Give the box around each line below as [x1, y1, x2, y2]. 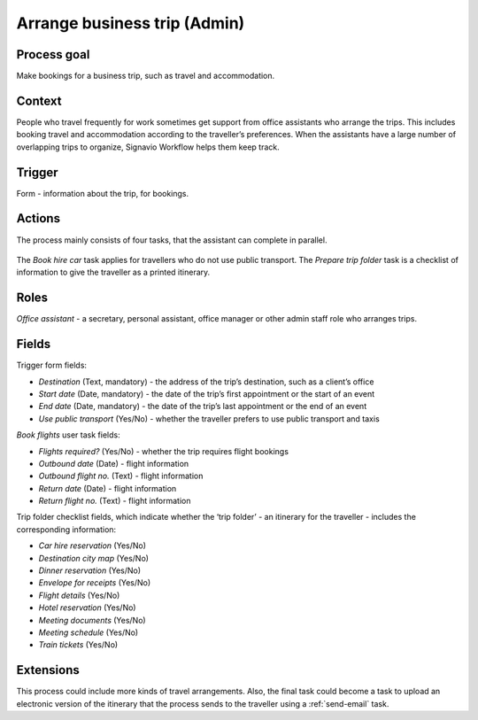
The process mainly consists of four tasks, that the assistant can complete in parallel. [16, 235, 328, 245]
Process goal [16, 47, 90, 62]
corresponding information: [16, 523, 117, 535]
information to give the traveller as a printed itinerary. [16, 267, 211, 278]
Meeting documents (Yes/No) [38, 615, 146, 625]
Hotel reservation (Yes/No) [38, 602, 136, 613]
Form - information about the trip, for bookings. [16, 188, 189, 198]
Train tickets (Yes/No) [38, 639, 119, 650]
